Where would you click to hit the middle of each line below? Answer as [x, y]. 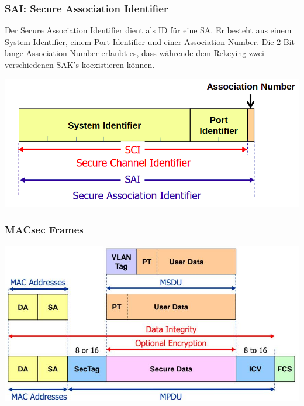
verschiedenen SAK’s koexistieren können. [80, 64]
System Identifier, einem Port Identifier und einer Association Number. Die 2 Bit [150, 41]
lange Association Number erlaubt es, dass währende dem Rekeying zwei [134, 53]
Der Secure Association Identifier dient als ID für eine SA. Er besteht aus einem [148, 30]
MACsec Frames [44, 230]
